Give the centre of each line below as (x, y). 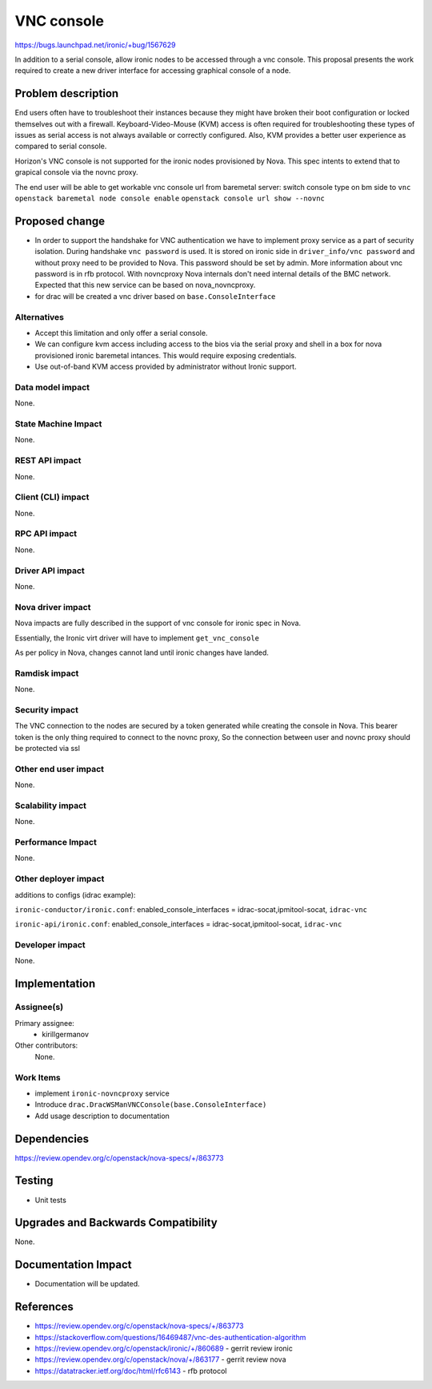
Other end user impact (59, 769)
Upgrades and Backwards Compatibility (116, 1223)
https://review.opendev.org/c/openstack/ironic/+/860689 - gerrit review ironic (164, 1349)
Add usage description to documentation (102, 1116)
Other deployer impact (60, 879)
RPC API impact (46, 534)
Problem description (67, 93)
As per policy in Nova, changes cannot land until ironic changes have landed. (142, 652)
